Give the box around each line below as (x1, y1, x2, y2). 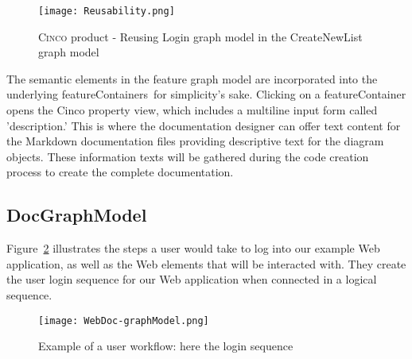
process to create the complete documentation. (6, 164, 234, 180)
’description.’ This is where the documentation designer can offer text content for (6, 117, 401, 133)
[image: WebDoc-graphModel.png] (38, 315, 209, 326)
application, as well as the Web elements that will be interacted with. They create (6, 255, 406, 272)
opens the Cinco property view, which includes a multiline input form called (6, 102, 378, 118)
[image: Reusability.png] (38, 6, 175, 17)
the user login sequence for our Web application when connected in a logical (6, 271, 377, 288)
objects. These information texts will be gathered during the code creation (6, 148, 369, 164)
